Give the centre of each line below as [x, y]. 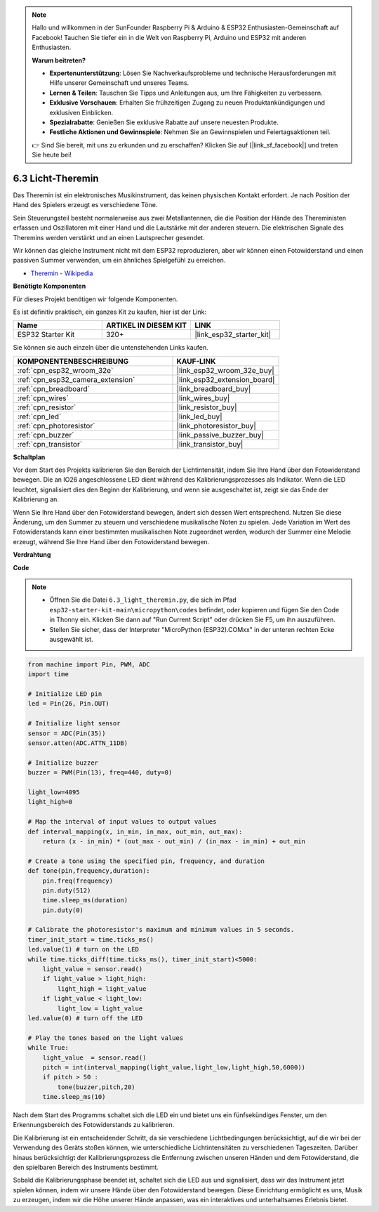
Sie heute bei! [52, 155]
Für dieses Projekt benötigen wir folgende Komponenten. [95, 299]
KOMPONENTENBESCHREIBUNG [73, 361]
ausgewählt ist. [72, 639]
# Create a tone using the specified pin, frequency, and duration [146, 861]
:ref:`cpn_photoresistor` [56, 426]
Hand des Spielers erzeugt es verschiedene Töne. [85, 205]
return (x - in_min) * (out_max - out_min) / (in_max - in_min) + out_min [174, 841]
